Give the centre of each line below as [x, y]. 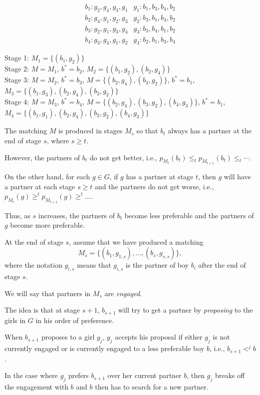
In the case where [31, 375]
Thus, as [17, 215]
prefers [78, 375]
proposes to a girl [68, 337]
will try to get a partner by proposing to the [185, 310]
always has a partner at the [210, 131]
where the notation [33, 265]
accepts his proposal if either [159, 337]
